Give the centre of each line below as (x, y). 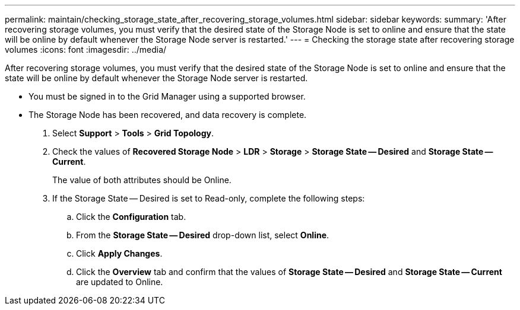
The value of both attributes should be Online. (142, 180)
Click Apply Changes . (119, 253)
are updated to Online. (120, 282)
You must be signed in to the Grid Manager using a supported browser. (167, 96)
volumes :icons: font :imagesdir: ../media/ (86, 49)
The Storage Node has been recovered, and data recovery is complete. (168, 115)
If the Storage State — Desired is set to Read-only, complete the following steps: (209, 198)
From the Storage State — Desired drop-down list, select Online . (203, 235)
